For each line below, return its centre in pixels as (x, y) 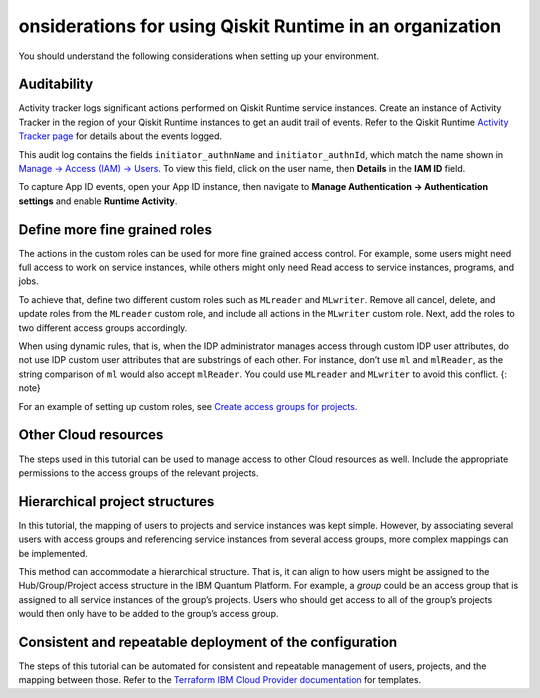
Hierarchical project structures (116, 501)
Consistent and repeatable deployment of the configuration (208, 641)
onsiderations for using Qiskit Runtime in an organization (260, 26)
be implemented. (53, 553)
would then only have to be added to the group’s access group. (148, 614)
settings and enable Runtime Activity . (98, 201)
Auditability (56, 84)
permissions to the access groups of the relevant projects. (138, 472)
